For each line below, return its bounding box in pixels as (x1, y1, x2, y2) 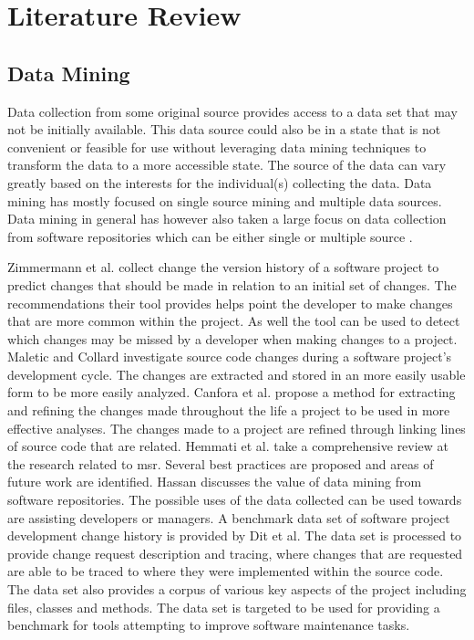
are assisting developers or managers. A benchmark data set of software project (7, 508, 450, 527)
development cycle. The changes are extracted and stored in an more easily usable (7, 364, 466, 383)
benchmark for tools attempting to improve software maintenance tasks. (7, 615, 410, 635)
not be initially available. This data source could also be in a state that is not (7, 120, 441, 139)
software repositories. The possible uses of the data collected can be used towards (7, 490, 462, 509)
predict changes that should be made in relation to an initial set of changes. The (7, 275, 457, 294)
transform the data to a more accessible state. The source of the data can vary (7, 155, 447, 174)
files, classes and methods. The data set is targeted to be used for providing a (7, 597, 440, 616)
